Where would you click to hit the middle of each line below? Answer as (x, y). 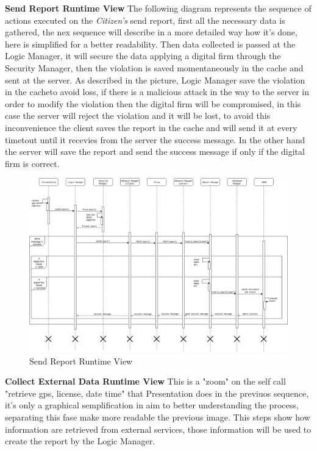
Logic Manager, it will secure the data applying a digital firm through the (143, 56)
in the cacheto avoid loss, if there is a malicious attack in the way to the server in (157, 92)
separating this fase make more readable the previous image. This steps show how (158, 417)
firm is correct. (32, 163)
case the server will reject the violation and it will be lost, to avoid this (138, 115)
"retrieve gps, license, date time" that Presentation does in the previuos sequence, (157, 393)
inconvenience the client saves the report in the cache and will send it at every (151, 127)
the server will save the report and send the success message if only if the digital (155, 151)
